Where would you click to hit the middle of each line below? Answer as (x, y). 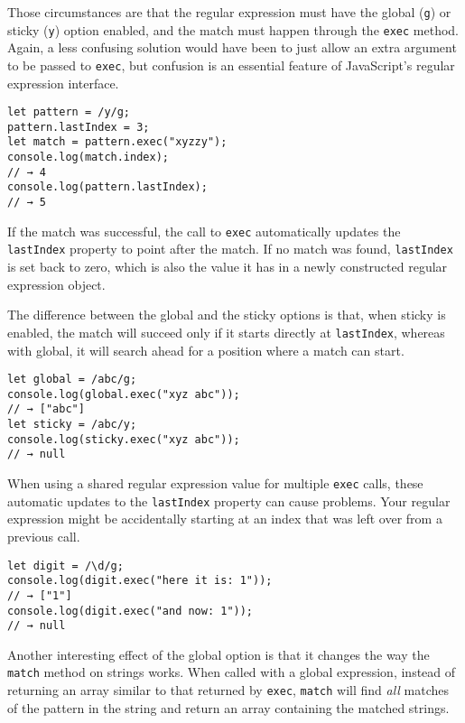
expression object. (56, 284)
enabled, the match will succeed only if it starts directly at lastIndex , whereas (226, 332)
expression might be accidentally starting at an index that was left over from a (225, 519)
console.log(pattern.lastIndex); (107, 187)
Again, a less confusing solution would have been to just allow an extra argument (232, 47)
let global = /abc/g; (72, 380)
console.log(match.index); (88, 158)
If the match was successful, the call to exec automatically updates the (204, 231)
